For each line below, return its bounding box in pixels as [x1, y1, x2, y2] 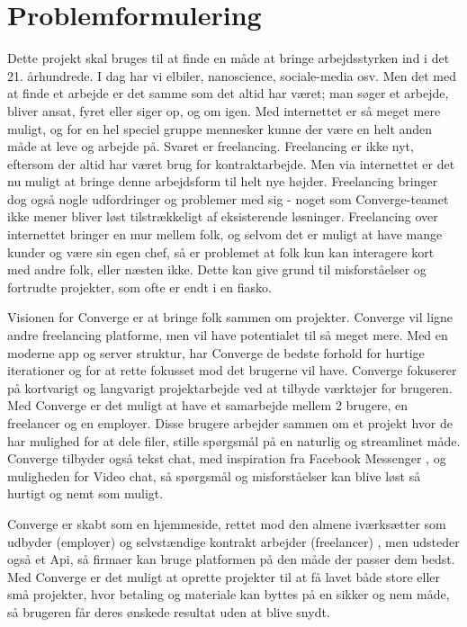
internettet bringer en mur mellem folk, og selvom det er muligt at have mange [7, 225, 443, 244]
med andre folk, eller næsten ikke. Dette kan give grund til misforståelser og [7, 260, 427, 279]
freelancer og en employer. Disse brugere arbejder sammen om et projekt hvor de [7, 414, 454, 432]
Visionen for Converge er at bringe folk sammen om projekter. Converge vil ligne [7, 308, 454, 327]
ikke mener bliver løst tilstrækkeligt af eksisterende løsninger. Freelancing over [7, 207, 438, 226]
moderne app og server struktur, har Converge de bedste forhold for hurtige [7, 343, 425, 362]
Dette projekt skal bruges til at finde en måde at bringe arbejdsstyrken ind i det [7, 49, 450, 67]
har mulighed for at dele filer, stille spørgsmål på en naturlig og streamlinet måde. [7, 431, 461, 450]
